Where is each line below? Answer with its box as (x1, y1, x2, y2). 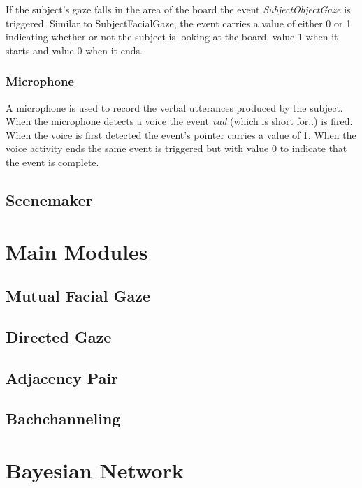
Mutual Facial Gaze (6, 285, 150, 306)
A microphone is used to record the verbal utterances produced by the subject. (6, 100, 343, 114)
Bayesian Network (6, 456, 184, 485)
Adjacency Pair (6, 367, 119, 388)
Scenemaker (6, 188, 93, 210)
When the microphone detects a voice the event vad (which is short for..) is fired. (6, 114, 353, 128)
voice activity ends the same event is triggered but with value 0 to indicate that (6, 141, 347, 156)
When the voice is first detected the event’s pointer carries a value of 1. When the (6, 127, 356, 142)
